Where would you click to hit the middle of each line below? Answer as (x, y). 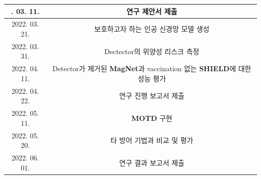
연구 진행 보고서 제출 (152, 96)
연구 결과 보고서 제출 (152, 162)
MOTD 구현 (152, 118)
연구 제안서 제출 (152, 11)
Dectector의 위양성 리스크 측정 (152, 51)
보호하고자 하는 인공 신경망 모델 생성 (152, 29)
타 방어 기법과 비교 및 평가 (152, 140)
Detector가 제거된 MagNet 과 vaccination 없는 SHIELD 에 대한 (152, 68)
